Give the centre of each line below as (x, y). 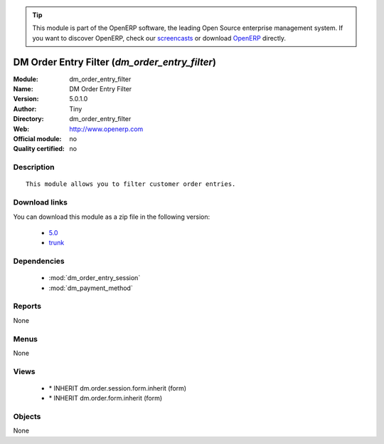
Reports (27, 306)
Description (34, 167)
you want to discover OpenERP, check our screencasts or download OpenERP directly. (159, 38)
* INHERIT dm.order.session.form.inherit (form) (118, 388)
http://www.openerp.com (106, 129)
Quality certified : (39, 149)
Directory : (28, 119)
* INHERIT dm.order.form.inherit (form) (106, 398)
